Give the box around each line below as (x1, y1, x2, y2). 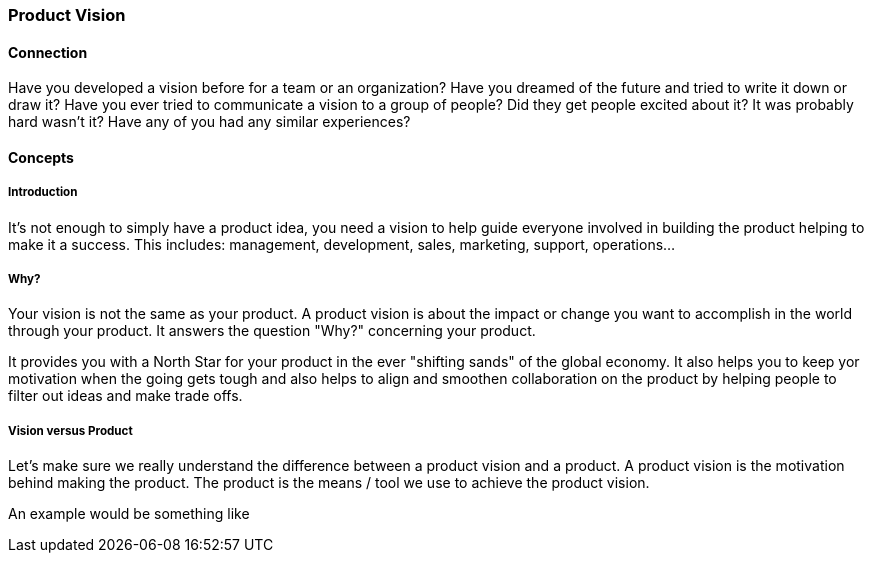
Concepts (8, 148, 74, 166)
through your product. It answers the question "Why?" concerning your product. (8, 322, 536, 340)
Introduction (8, 185, 78, 200)
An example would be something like (8, 505, 250, 523)
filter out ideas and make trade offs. (8, 387, 243, 405)
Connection (8, 43, 88, 61)
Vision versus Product (8, 423, 133, 438)
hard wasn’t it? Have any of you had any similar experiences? (8, 113, 411, 131)
